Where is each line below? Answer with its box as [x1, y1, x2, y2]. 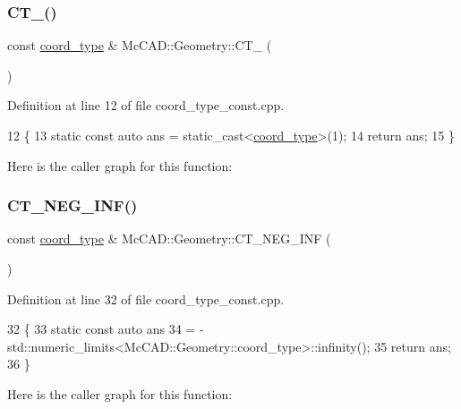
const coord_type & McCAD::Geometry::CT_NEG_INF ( [7, 229, 331, 248]
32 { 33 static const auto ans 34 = [7, 320, 196, 338]
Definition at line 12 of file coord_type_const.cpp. [7, 96, 285, 115]
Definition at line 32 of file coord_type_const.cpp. [7, 289, 285, 308]
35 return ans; [374, 337, 451, 355]
